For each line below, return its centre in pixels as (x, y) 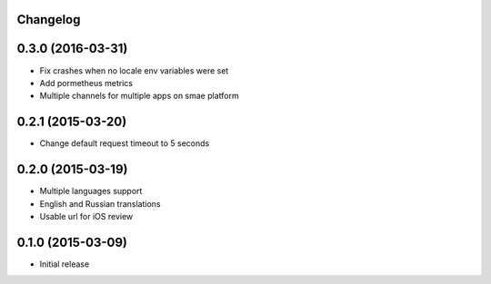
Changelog (49, 20)
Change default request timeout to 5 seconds (125, 143)
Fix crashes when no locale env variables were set (134, 70)
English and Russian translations (100, 203)
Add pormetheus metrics (86, 83)
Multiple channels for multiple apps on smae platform (140, 96)
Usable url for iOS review (86, 216)
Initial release (65, 264)
